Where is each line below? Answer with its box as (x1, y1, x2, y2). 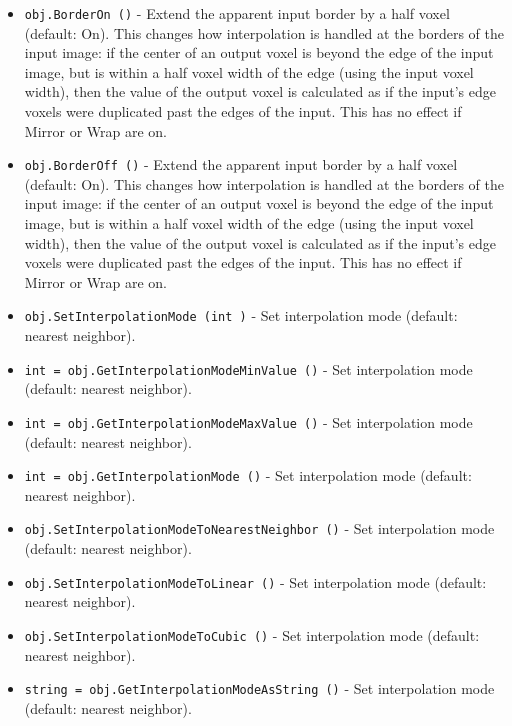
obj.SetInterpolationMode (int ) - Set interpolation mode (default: (24, 305, 458, 326)
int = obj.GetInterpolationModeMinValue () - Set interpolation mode (24, 358, 473, 379)
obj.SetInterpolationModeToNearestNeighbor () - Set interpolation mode (24, 518, 495, 539)
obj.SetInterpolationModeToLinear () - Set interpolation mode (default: (24, 571, 487, 592)
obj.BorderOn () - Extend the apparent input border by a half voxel (24, 3, 450, 23)
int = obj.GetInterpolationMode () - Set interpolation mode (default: (24, 465, 472, 486)
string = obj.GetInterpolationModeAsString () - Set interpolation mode (24, 678, 495, 699)
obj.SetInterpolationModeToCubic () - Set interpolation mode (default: (24, 624, 480, 645)
